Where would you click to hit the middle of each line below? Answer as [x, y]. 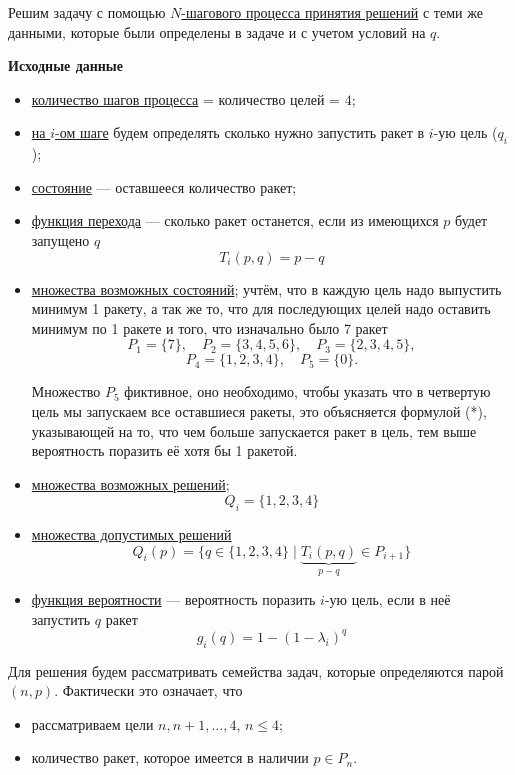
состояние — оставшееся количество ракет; [164, 186]
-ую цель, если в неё [387, 599]
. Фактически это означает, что [148, 690]
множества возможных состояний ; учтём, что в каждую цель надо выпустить [266, 288]
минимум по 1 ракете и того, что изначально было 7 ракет [209, 327]
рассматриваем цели [92, 723]
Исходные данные [65, 65]
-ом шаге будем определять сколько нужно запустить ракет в [240, 132]
